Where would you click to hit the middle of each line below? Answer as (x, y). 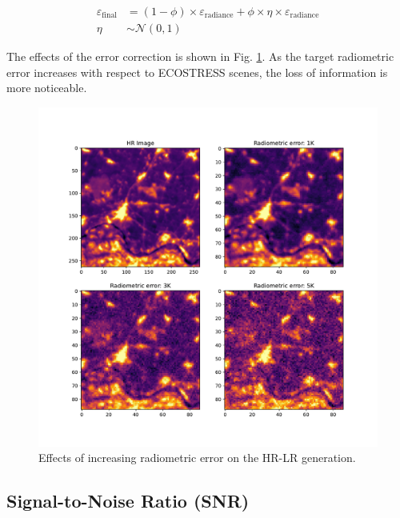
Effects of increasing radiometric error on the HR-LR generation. (197, 458)
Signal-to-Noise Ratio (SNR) (128, 501)
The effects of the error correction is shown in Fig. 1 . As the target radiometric (200, 56)
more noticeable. (47, 88)
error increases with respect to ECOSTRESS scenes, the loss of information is (197, 72)
